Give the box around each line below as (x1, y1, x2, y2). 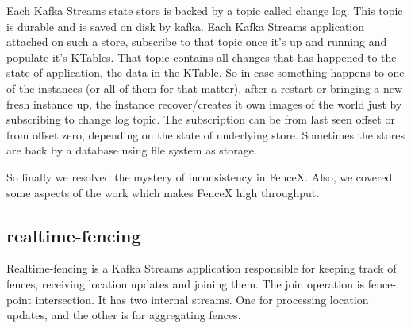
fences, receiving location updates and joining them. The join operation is (6, 275, 365, 292)
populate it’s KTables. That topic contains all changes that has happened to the (6, 48, 397, 65)
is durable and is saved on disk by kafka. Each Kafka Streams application (6, 17, 365, 34)
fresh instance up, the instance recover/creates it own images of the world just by (6, 95, 402, 112)
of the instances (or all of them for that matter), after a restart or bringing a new (6, 79, 403, 96)
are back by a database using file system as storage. (6, 142, 257, 158)
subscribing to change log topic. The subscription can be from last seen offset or (6, 111, 395, 128)
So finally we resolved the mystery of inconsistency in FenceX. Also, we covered (6, 168, 393, 185)
